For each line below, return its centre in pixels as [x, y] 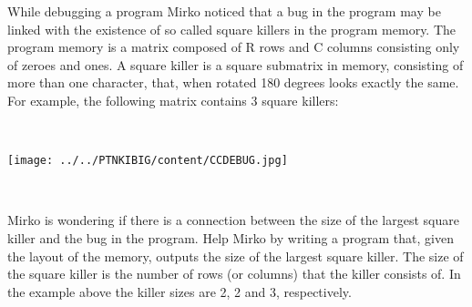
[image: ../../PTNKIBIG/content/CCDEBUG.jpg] [148, 161]
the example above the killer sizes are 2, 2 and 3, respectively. [180, 291]
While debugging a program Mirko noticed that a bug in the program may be [224, 11]
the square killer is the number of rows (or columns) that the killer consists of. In [234, 274]
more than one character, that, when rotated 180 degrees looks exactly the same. [233, 82]
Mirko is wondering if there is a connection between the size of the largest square [233, 220]
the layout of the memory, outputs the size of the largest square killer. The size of [236, 256]
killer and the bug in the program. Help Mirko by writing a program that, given [231, 238]
